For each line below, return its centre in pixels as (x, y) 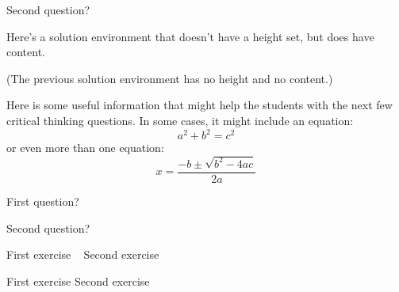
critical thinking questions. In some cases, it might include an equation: (180, 120)
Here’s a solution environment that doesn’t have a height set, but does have (190, 36)
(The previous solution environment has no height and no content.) (170, 78)
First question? (43, 201)
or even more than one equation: (85, 148)
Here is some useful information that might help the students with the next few (199, 105)
